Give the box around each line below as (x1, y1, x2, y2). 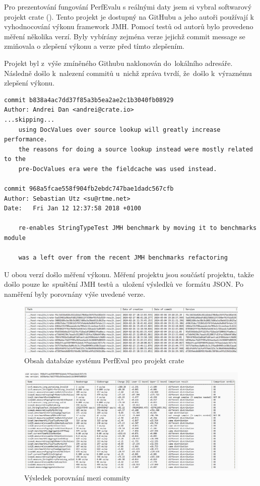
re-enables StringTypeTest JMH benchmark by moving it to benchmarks (18, 224, 257, 232)
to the (4, 155, 26, 163)
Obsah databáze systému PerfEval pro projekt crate (24, 355, 184, 365)
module (4, 234, 26, 242)
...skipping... (4, 116, 55, 123)
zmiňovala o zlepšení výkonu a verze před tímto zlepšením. (4, 41, 184, 51)
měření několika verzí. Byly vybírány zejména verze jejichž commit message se (4, 31, 245, 41)
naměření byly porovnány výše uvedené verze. (4, 289, 146, 299)
